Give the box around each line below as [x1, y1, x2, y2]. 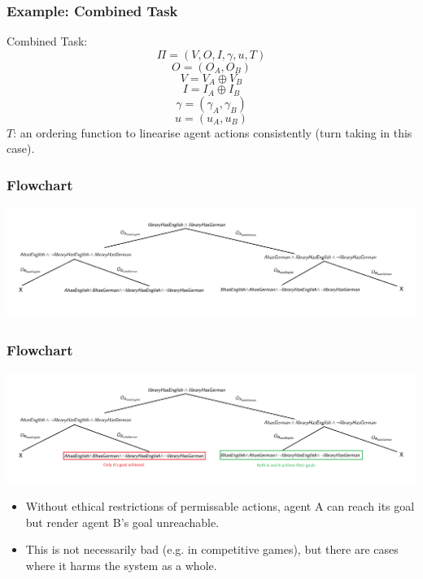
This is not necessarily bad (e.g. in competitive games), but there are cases [25, 541, 399, 558]
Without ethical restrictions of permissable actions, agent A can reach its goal [25, 498, 415, 515]
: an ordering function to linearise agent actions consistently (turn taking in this [13, 124, 412, 141]
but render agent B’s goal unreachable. [25, 513, 220, 530]
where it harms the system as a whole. [25, 556, 217, 573]
